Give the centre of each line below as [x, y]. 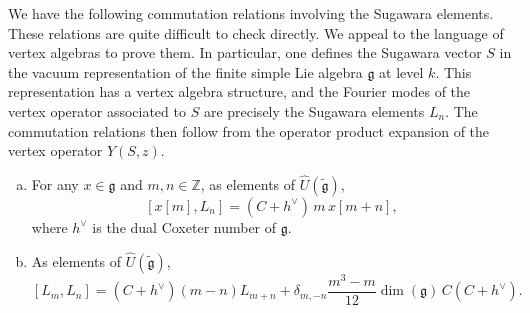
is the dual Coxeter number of [184, 226]
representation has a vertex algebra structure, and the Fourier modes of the [239, 91]
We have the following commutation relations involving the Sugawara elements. [251, 13]
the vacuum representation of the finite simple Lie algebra [185, 71]
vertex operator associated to [97, 110]
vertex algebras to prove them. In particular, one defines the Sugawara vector [245, 52]
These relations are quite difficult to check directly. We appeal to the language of [256, 32]
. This [453, 71]
